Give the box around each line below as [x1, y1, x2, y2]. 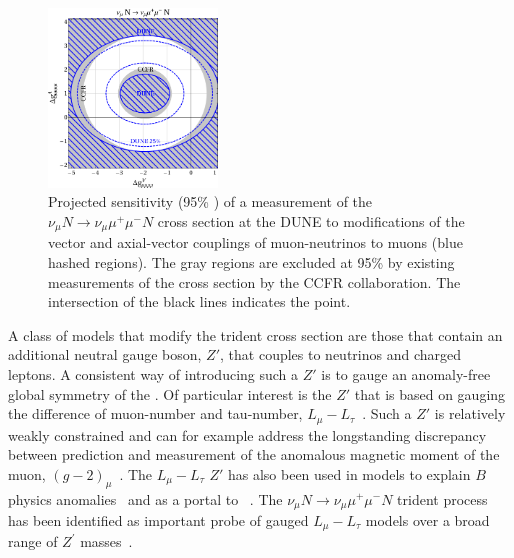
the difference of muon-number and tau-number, [8, 403, 303, 424]
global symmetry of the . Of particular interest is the [8, 383, 332, 404]
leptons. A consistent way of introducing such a [8, 363, 299, 384]
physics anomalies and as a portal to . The [8, 488, 283, 509]
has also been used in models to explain [227, 463, 471, 484]
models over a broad [365, 510, 490, 530]
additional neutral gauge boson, [8, 344, 202, 365]
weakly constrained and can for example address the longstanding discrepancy [8, 424, 487, 445]
